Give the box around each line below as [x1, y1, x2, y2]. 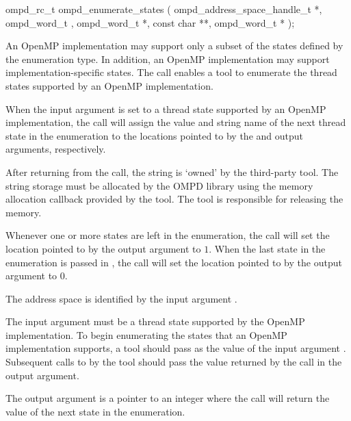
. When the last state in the [209, 241, 326, 255]
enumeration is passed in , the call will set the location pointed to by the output [5, 255, 342, 269]
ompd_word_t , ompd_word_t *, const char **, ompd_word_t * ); [5, 15, 295, 29]
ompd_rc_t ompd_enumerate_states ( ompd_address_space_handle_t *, [5, 2, 322, 16]
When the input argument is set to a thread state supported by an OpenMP [5, 101, 326, 116]
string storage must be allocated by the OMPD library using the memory [5, 178, 313, 192]
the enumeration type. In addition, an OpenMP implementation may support [5, 51, 330, 66]
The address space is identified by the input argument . [5, 291, 237, 305]
